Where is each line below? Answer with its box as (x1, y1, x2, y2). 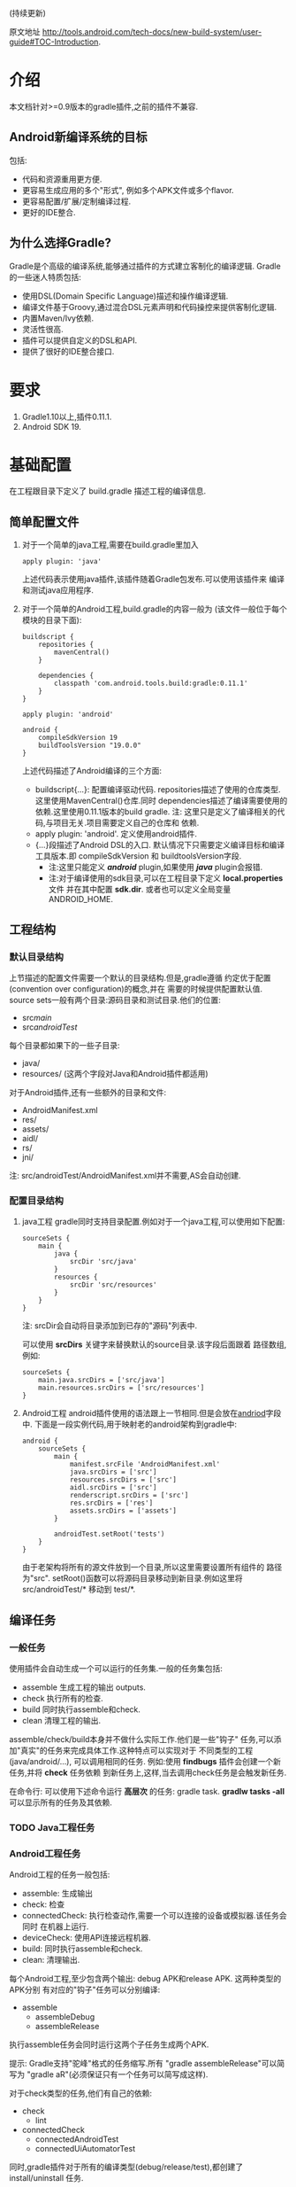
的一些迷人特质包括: (9, 271, 82, 282)
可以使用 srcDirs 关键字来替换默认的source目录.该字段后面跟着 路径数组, (21, 1339, 287, 1350)
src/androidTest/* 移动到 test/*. (21, 1584, 136, 1595)
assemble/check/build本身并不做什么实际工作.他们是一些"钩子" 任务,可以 (9, 1733, 274, 1744)
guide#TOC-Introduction (9, 36, 99, 47)
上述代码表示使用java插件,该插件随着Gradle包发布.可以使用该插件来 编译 (21, 574, 285, 585)
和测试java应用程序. (21, 585, 95, 595)
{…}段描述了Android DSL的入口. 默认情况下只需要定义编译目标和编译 (34, 840, 285, 851)
